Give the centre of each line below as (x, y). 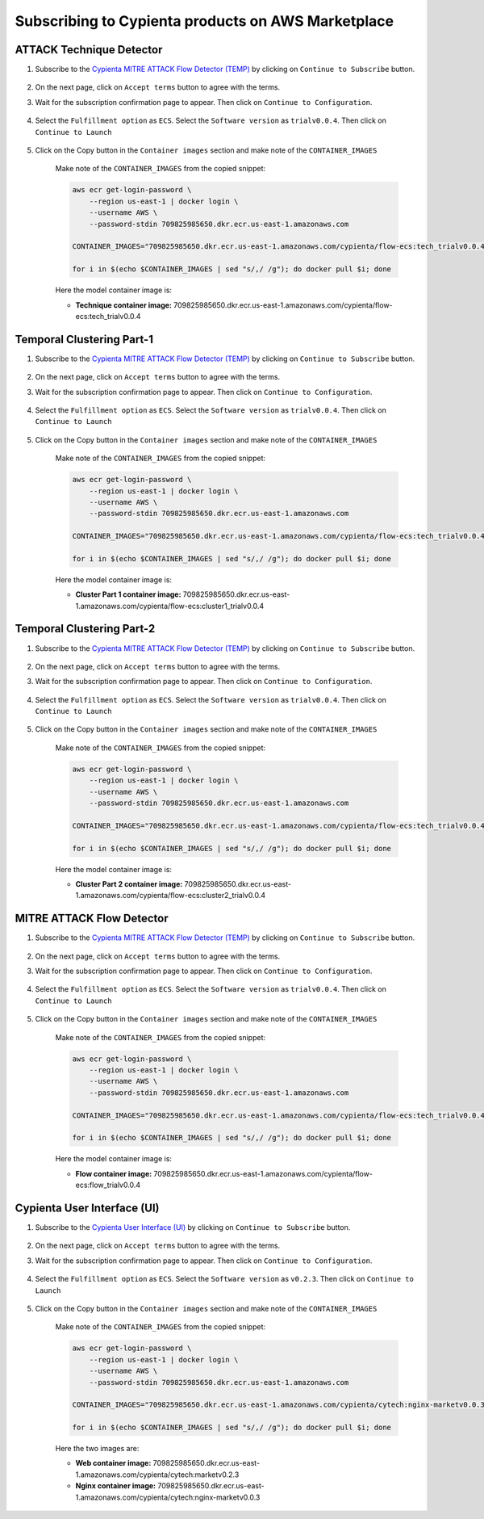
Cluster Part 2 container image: (129, 883)
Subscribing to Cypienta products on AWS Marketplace (204, 21)
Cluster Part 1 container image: (128, 594)
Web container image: (113, 1463)
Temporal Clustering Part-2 (85, 629)
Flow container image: (114, 1173)
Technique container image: (124, 305)
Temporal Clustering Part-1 (84, 339)
